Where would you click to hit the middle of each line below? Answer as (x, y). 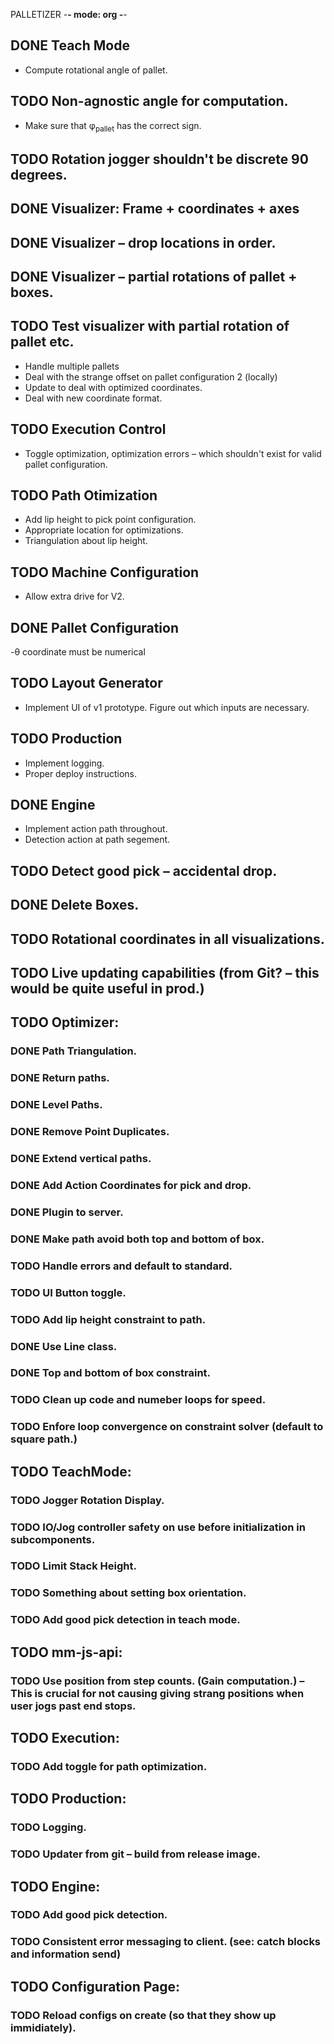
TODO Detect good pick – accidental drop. (144, 870)
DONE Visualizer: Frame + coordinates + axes (155, 209)
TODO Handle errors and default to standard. (121, 1266)
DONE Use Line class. (64, 1346)
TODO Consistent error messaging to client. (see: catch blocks (166, 1942)
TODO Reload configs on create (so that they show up (143, 2015)
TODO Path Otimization (84, 495)
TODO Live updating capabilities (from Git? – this (165, 973)
